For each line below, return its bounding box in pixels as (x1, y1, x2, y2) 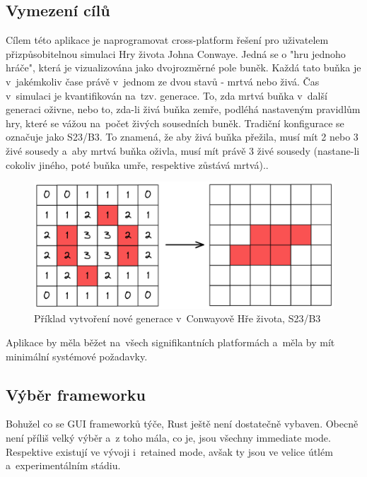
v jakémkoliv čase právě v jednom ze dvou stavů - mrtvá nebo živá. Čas (6, 73, 320, 88)
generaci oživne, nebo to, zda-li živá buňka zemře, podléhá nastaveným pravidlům (6, 102, 361, 117)
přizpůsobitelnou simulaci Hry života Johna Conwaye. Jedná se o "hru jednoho (6, 46, 346, 61)
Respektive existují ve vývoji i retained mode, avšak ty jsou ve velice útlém (6, 444, 333, 459)
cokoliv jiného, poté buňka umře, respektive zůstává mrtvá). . (6, 157, 269, 172)
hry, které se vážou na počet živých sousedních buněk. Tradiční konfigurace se (6, 115, 344, 130)
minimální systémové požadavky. (6, 348, 148, 363)
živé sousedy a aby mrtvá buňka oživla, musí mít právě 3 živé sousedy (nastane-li (6, 143, 360, 158)
